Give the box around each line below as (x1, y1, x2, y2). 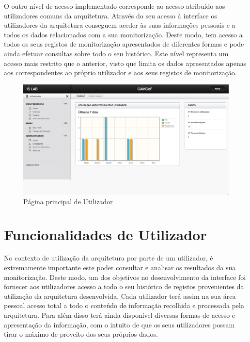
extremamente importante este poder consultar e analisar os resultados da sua (4, 262, 236, 272)
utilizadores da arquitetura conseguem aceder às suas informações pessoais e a (4, 20, 235, 30)
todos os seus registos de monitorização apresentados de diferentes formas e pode (4, 39, 244, 49)
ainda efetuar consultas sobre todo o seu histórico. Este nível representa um (4, 48, 229, 58)
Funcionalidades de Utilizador (4, 225, 207, 244)
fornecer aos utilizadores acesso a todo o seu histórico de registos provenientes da (4, 281, 244, 292)
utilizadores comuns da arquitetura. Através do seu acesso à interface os (4, 10, 217, 20)
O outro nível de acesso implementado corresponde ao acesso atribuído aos (4, 1, 225, 11)
